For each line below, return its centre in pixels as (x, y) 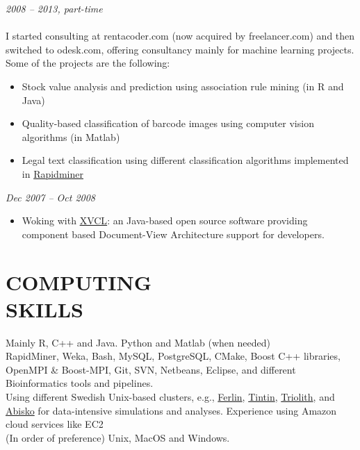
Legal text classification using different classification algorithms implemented (185, 160)
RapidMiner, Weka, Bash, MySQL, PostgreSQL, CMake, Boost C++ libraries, (173, 356)
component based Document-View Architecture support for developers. (173, 234)
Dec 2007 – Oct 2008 (50, 197)
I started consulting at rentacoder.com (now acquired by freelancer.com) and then (180, 36)
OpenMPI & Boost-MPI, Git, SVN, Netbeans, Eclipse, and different (151, 369)
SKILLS (44, 309)
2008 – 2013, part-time (54, 8)
